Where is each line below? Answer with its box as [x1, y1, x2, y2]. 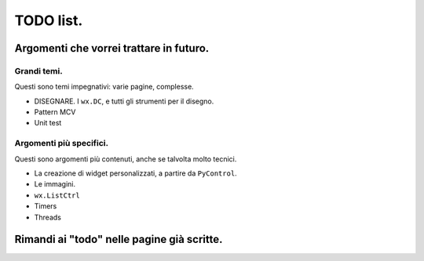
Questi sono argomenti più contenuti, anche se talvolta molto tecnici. [14, 154, 237, 164]
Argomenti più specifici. [14, 138, 109, 149]
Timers [34, 201, 57, 211]
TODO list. [14, 12, 83, 29]
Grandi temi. [14, 65, 63, 76]
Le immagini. [34, 179, 76, 189]
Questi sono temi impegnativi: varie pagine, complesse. [14, 82, 194, 92]
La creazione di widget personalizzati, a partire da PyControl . [34, 169, 237, 178]
